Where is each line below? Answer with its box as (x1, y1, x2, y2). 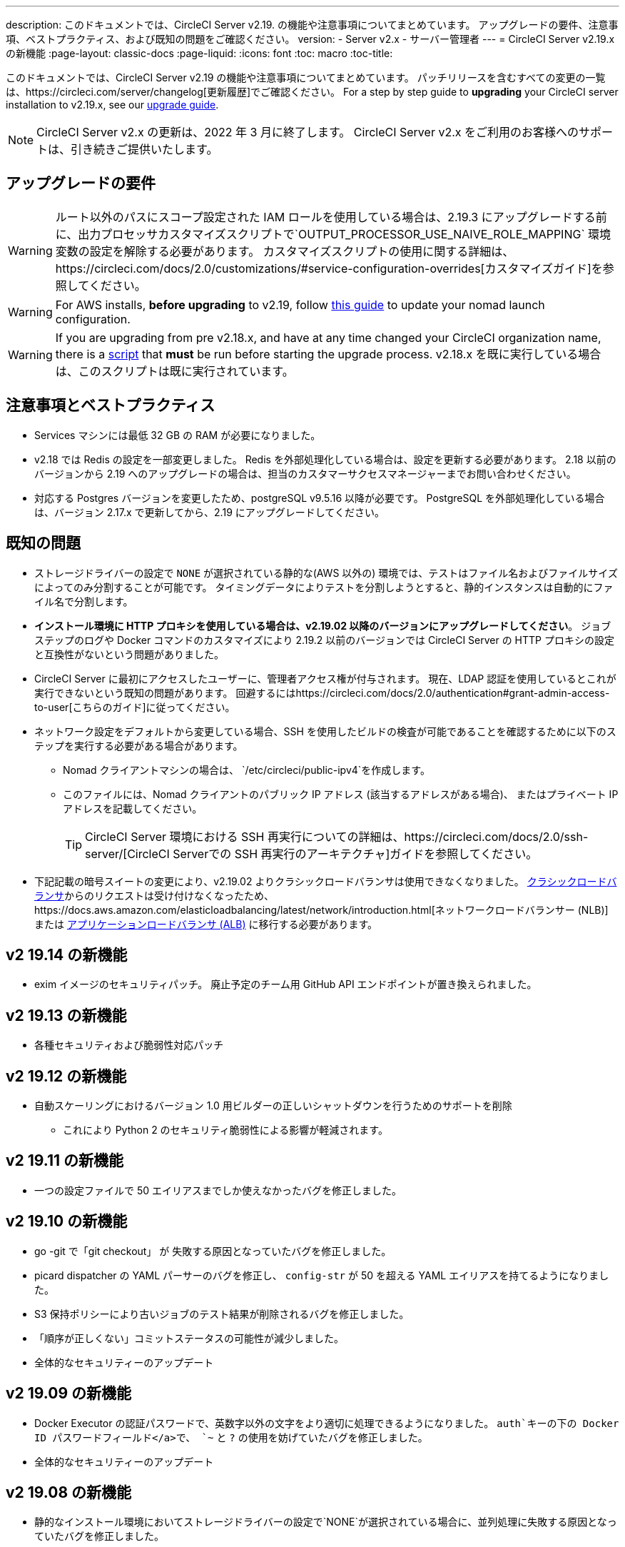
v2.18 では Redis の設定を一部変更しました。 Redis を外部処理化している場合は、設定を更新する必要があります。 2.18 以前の (34, 453, 616, 465)
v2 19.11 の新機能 (6, 1152, 124, 1170)
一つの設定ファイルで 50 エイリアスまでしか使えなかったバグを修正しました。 (34, 1184, 402, 1196)
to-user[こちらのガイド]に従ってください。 (34, 700, 235, 713)
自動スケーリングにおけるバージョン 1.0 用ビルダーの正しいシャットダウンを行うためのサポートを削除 (34, 1099, 512, 1112)
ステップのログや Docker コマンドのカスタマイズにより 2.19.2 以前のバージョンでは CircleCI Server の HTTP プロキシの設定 (34, 633, 614, 646)
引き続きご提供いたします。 (71, 142, 218, 156)
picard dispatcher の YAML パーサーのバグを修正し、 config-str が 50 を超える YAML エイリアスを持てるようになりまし (34, 1269, 609, 1281)
